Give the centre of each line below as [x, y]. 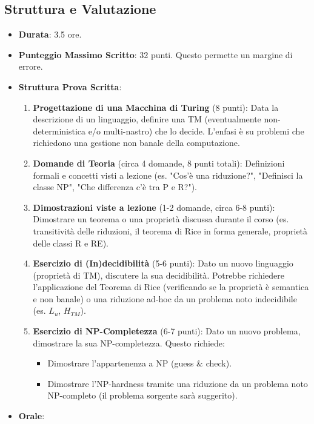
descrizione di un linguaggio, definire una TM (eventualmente [147, 119]
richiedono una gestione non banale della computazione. [136, 143]
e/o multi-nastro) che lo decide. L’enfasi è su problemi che [196, 131]
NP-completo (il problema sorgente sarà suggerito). [142, 395]
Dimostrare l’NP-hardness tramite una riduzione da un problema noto [178, 383]
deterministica [59, 131]
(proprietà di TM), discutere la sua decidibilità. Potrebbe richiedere [159, 275]
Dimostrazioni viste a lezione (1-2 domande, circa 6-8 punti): [154, 207]
